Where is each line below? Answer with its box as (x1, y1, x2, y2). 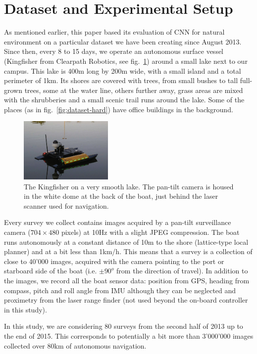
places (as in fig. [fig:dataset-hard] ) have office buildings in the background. (4, 104, 233, 114)
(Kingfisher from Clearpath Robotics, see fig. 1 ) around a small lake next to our (4, 55, 248, 66)
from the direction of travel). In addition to (116, 265, 248, 276)
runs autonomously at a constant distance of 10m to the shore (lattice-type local (4, 236, 249, 247)
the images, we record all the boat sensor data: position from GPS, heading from (4, 275, 250, 285)
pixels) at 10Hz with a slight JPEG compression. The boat (61, 227, 240, 237)
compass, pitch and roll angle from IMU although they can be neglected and (4, 285, 236, 295)
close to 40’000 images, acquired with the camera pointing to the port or (4, 256, 224, 266)
